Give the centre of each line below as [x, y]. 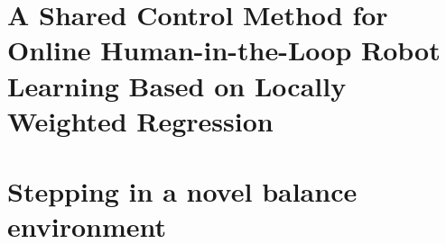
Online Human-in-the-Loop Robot [224, 50]
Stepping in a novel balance [182, 191]
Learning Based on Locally [177, 85]
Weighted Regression [140, 120]
